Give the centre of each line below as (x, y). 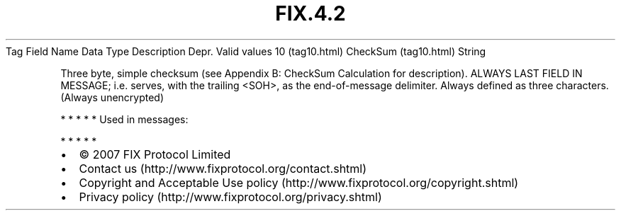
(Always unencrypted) (112, 97)
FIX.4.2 (310, 13)
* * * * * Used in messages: (124, 119)
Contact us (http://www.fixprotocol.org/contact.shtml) (223, 168)
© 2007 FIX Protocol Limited (155, 154)
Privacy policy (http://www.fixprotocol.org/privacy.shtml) (230, 197)
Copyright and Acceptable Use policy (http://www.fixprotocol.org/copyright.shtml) (299, 182)
